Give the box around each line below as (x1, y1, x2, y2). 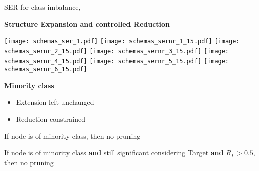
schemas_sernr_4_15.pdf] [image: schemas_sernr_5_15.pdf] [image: (4, 57, 229, 65)
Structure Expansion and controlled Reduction (4, 18, 170, 29)
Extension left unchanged (16, 97, 94, 107)
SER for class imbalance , (4, 2, 81, 12)
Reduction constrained (16, 114, 86, 124)
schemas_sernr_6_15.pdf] (4, 66, 87, 73)
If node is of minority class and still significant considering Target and (4, 147, 224, 158)
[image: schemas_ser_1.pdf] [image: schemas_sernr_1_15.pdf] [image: (4, 38, 240, 45)
